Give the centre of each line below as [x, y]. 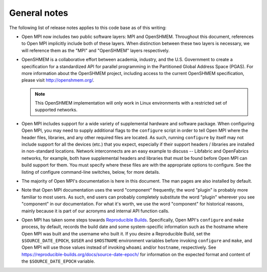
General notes [39, 13]
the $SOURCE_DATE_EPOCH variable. [58, 261]
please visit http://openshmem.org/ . [58, 80]
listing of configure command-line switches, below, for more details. [91, 172]
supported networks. [56, 110]
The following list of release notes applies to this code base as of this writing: [88, 28]
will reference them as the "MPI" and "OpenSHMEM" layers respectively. [96, 50]
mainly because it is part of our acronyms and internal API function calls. [95, 211]
